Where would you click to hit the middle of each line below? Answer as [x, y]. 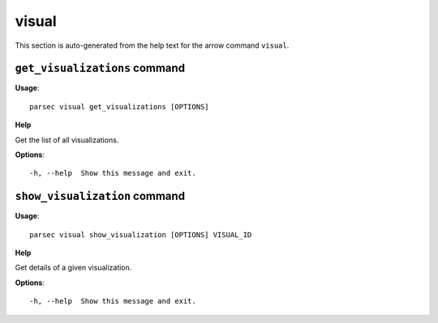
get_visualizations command [100, 68]
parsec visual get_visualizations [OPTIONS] [120, 106]
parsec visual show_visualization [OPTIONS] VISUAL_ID [141, 234]
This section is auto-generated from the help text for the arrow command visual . [152, 45]
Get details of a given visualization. [73, 268]
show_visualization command [100, 196]
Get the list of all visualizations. [67, 140]
